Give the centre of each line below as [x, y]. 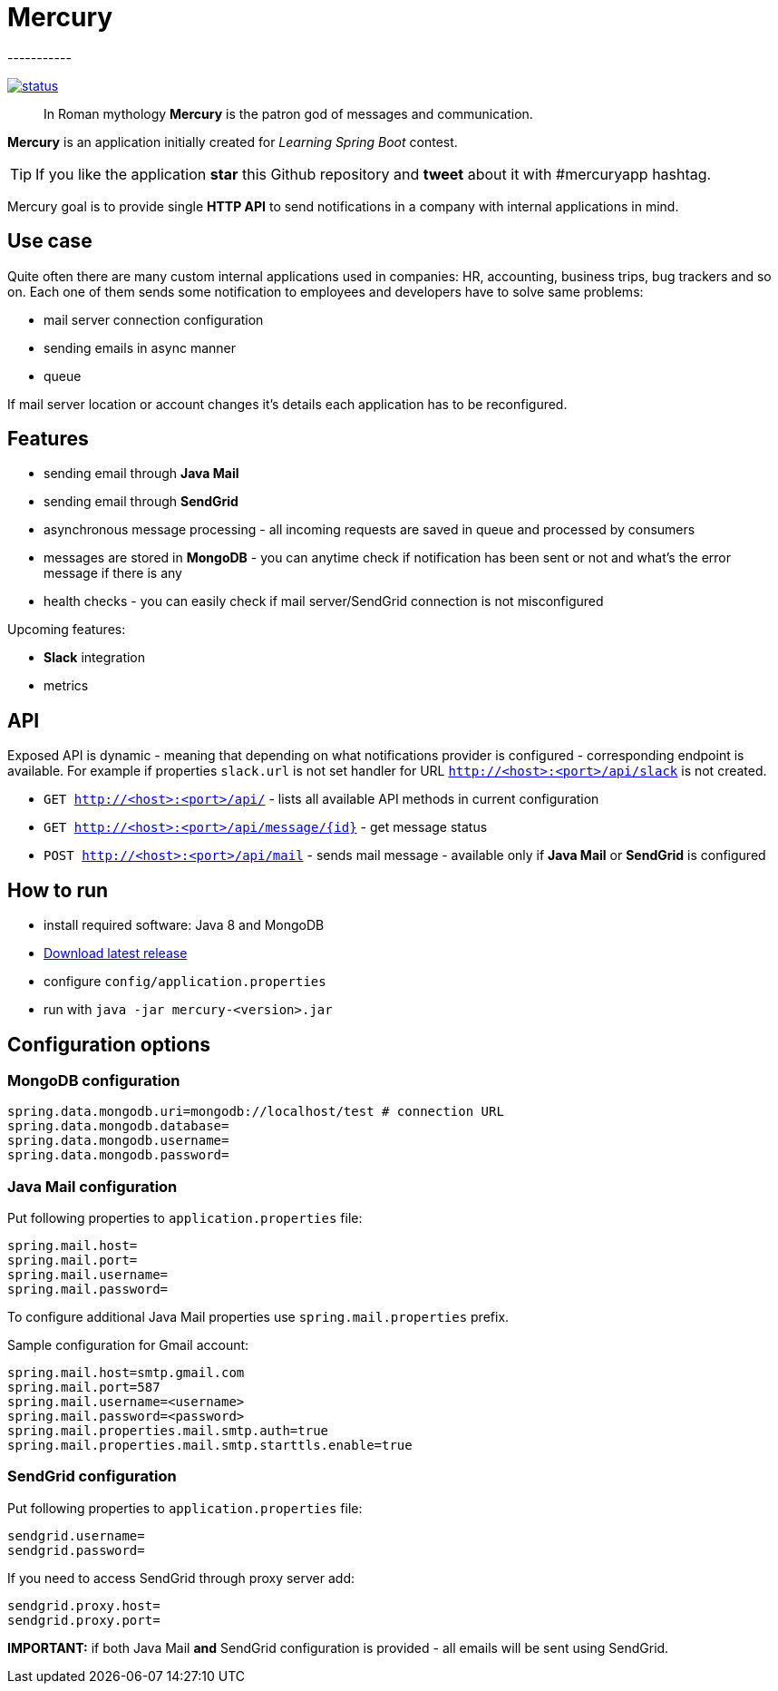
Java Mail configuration [92, 1186]
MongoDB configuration [94, 1080]
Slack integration [95, 658]
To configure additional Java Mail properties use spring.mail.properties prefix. [258, 1317]
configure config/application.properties [185, 982]
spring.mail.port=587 [84, 1388]
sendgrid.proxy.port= [84, 1620]
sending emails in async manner [140, 347]
